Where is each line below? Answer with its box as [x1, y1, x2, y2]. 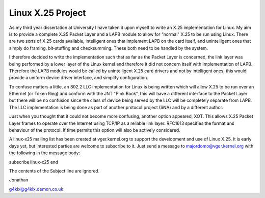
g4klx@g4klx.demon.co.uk [9, 186, 64, 192]
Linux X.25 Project [9, 7, 86, 18]
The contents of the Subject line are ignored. [9, 168, 100, 174]
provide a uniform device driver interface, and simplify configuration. [9, 75, 149, 81]
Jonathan [9, 177, 28, 183]
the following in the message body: [9, 150, 80, 156]
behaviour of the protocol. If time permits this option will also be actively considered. [9, 127, 180, 133]
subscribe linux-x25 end [9, 159, 58, 165]
